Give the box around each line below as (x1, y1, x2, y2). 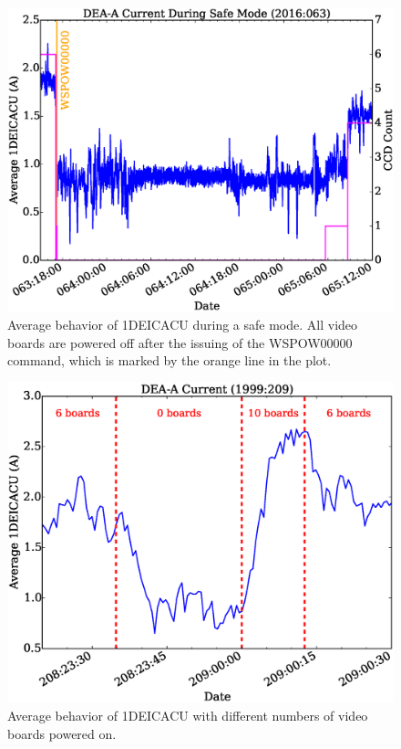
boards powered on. (7, 723, 117, 743)
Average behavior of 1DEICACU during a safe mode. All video (7, 314, 358, 333)
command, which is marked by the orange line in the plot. (7, 351, 332, 370)
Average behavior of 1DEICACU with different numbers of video (7, 705, 368, 724)
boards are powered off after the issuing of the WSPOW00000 (7, 332, 353, 352)
